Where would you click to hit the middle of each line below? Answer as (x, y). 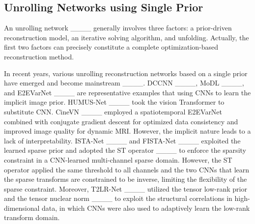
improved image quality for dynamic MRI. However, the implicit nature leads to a (127, 131)
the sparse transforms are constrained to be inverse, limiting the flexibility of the (126, 179)
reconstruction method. (39, 56)
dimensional (22, 208)
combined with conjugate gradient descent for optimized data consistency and (121, 121)
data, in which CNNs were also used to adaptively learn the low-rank (146, 208)
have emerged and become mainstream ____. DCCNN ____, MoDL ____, (124, 83)
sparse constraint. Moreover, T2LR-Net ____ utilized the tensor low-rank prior (126, 188)
